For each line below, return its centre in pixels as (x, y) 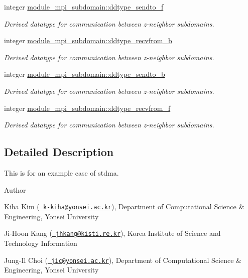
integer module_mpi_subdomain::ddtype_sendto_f (84, 7)
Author (15, 189)
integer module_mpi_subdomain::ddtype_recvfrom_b (88, 40)
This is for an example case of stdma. (61, 172)
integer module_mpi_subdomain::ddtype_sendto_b (85, 74)
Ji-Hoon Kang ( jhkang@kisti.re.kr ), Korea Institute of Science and (112, 233)
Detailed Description (59, 152)
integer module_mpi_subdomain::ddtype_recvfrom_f (87, 108)
